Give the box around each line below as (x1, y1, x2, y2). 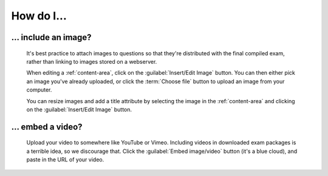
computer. (26, 86, 52, 93)
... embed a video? (11, 121, 83, 132)
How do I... (11, 9, 67, 22)
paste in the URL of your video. (26, 156, 104, 163)
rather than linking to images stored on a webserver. (26, 58, 157, 65)
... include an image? (11, 32, 92, 42)
